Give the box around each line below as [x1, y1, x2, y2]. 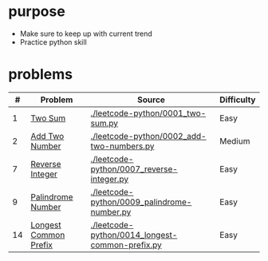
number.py [90, 206, 132, 217]
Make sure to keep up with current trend [19, 29, 153, 38]
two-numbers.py [90, 140, 155, 152]
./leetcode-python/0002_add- [90, 130, 207, 141]
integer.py [90, 173, 129, 184]
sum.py [90, 117, 118, 129]
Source [136, 94, 166, 105]
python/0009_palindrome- [90, 196, 192, 208]
